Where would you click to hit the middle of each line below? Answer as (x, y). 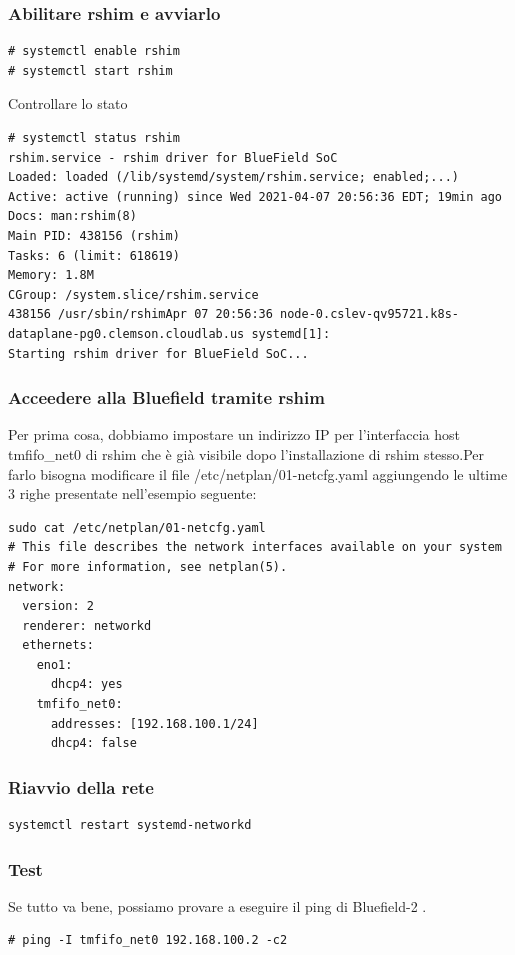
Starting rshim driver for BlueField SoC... (158, 353)
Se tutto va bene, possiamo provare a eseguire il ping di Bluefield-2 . (217, 905)
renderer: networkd (87, 625)
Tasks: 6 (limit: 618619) (94, 255)
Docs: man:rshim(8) (72, 216)
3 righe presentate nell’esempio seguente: (132, 493)
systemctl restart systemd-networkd (130, 825)
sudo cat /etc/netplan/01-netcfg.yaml (137, 527)
